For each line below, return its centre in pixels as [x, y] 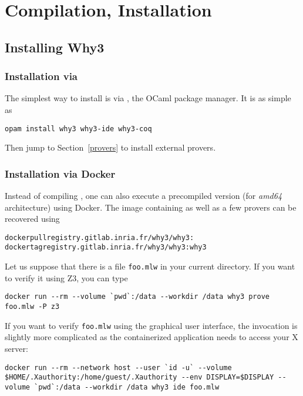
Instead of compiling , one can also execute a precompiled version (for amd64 [144, 196]
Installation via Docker [60, 173]
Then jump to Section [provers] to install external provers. [110, 147]
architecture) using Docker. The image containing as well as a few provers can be [151, 207]
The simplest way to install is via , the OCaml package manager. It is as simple [148, 98]
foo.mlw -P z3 [32, 307]
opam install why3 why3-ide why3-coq [78, 129]
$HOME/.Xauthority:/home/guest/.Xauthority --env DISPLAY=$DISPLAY [139, 377]
